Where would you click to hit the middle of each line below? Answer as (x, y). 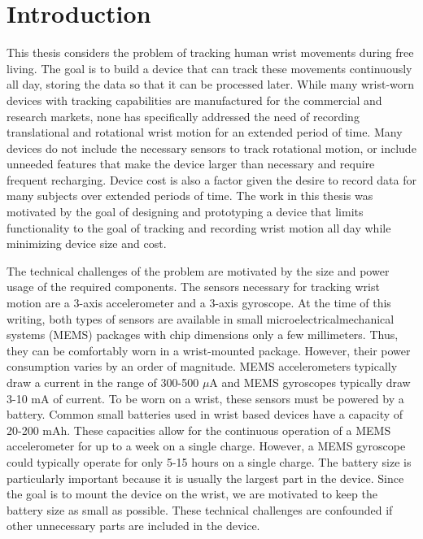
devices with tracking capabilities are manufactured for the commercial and (194, 100)
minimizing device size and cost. (87, 243)
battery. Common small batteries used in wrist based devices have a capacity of (205, 414)
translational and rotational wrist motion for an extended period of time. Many (205, 132)
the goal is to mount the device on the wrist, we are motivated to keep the (192, 494)
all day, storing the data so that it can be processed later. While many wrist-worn (211, 84)
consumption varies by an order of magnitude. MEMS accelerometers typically (202, 366)
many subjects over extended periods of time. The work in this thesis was (190, 196)
